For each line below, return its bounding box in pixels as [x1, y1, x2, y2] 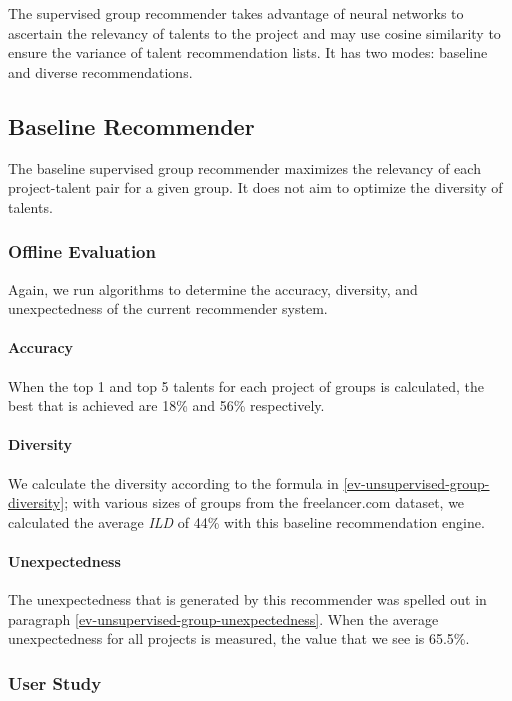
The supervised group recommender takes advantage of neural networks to [8, 3, 464, 23]
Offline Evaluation [8, 239, 156, 264]
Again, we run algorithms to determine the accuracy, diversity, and [8, 278, 418, 299]
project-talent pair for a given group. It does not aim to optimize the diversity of [8, 177, 503, 198]
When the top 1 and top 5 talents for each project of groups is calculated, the [8, 375, 484, 396]
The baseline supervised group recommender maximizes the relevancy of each [8, 157, 481, 178]
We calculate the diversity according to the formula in [8, 472, 339, 493]
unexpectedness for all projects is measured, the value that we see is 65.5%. [8, 628, 470, 649]
